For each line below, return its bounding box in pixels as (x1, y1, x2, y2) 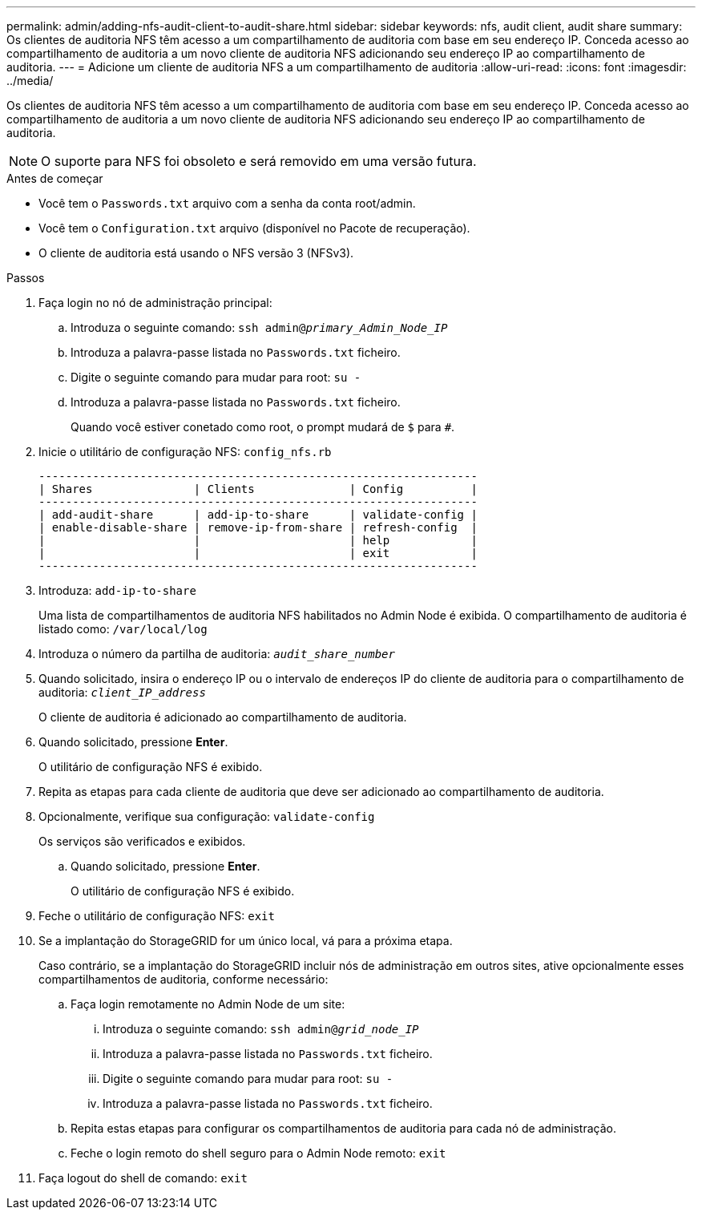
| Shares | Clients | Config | (38, 483, 478, 495)
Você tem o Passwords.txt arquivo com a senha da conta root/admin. (38, 196, 416, 210)
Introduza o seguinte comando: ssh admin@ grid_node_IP (103, 1022, 419, 1036)
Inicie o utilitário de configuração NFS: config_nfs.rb (38, 445, 332, 459)
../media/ (6, 74, 54, 87)
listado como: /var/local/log (38, 622, 208, 636)
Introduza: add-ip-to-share (38, 584, 196, 597)
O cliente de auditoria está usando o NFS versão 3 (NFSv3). (38, 246, 354, 260)
